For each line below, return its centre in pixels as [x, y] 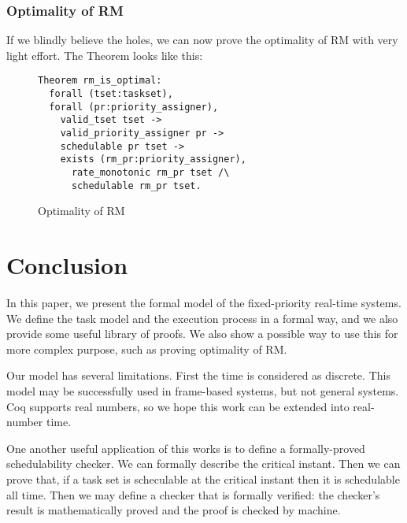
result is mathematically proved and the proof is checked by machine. [174, 510]
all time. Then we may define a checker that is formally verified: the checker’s [193, 494]
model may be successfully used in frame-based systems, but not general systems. [203, 391]
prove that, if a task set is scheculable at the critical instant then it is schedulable [203, 478]
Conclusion [67, 265]
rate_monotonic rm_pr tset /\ [150, 172]
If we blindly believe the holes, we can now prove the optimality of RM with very [202, 40]
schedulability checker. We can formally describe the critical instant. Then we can [203, 464]
